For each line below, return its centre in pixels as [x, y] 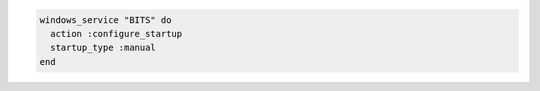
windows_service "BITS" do [105, 19]
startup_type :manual [103, 48]
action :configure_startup [116, 33]
